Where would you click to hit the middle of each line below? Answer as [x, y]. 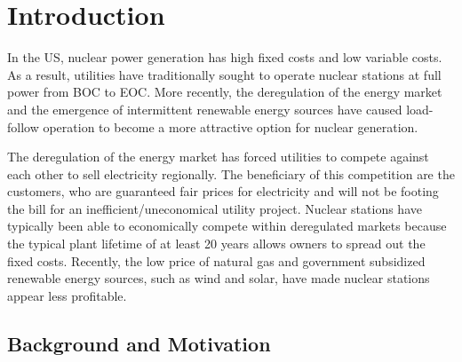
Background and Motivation [139, 343]
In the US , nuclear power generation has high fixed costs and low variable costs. [225, 57]
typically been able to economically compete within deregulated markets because [227, 226]
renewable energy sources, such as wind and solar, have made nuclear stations [219, 278]
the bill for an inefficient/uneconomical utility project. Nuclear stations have [215, 208]
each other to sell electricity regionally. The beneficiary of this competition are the [231, 173]
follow [23, 126]
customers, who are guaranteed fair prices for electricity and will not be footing [223, 191]
